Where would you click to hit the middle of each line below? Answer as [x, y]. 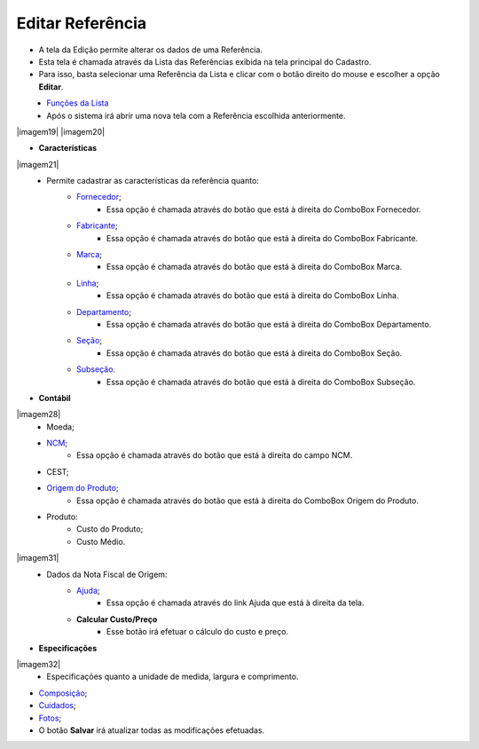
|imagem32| [39, 664]
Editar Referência [82, 23]
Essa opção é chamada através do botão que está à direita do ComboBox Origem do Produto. [247, 501]
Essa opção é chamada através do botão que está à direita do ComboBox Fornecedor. [264, 209]
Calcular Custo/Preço [117, 619]
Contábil [55, 398]
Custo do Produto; [110, 529]
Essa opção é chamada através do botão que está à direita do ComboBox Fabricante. [263, 238]
